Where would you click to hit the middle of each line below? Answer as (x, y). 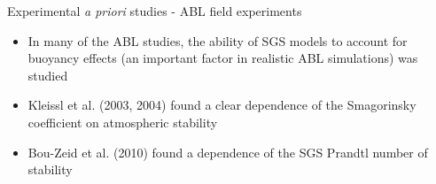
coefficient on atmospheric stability (123, 122)
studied (48, 75)
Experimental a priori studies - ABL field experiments (155, 11)
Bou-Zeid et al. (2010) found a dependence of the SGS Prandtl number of (228, 152)
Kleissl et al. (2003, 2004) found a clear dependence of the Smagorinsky (222, 105)
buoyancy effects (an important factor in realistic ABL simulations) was (223, 58)
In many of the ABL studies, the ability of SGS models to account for (218, 40)
